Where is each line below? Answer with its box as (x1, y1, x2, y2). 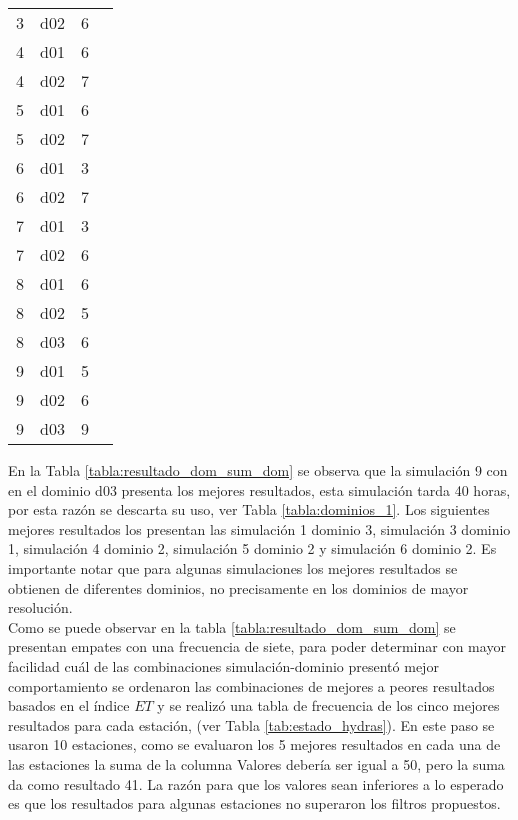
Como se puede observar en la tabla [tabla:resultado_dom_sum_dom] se (8, 616, 456, 637)
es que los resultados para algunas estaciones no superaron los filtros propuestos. (8, 793, 501, 814)
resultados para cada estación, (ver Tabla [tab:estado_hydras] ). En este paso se (8, 714, 495, 735)
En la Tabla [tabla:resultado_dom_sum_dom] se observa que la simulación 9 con (8, 460, 508, 480)
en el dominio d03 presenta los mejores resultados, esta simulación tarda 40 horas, (8, 479, 511, 500)
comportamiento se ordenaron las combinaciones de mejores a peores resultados (8, 675, 495, 696)
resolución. (8, 597, 73, 618)
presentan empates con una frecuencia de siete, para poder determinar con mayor (8, 636, 506, 657)
